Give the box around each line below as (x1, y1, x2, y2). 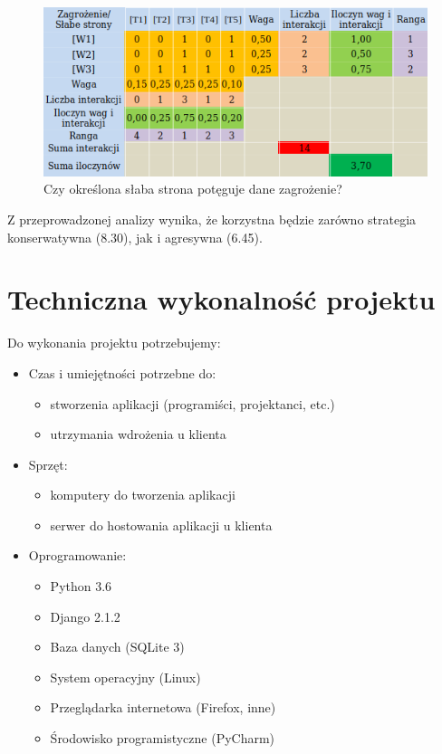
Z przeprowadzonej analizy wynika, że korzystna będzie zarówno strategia (7, 210, 417, 228)
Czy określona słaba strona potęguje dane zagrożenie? (43, 179, 342, 198)
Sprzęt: (28, 454, 68, 473)
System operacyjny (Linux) (50, 667, 201, 686)
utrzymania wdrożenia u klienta (50, 425, 226, 444)
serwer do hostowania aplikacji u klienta (50, 515, 273, 534)
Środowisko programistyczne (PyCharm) (50, 729, 275, 748)
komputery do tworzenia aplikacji (50, 485, 235, 504)
